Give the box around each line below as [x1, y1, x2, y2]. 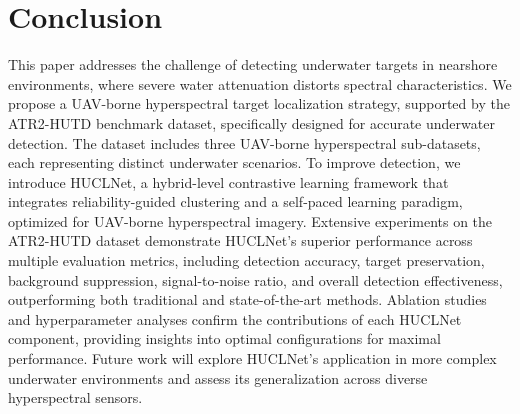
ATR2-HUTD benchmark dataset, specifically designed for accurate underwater [8, 112, 495, 133]
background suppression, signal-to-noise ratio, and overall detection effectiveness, [8, 269, 503, 290]
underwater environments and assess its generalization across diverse [8, 367, 428, 388]
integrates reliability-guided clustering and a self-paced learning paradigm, [8, 191, 463, 212]
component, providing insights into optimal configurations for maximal [8, 328, 441, 349]
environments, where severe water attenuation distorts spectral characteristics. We [8, 73, 512, 94]
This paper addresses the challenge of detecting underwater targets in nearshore [8, 54, 498, 75]
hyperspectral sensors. [8, 387, 143, 408]
